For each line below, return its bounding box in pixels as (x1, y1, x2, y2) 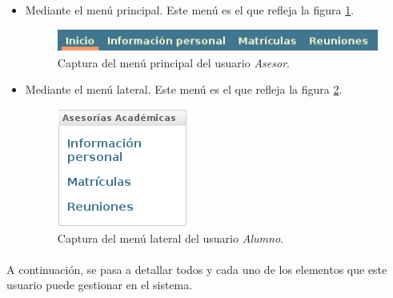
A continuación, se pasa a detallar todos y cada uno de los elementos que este (6, 260, 387, 277)
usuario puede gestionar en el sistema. (6, 276, 193, 293)
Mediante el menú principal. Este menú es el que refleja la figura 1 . (25, 2, 355, 18)
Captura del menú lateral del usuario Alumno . (57, 229, 283, 246)
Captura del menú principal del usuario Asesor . (57, 54, 290, 70)
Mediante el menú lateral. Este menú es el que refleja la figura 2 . (25, 81, 343, 98)
